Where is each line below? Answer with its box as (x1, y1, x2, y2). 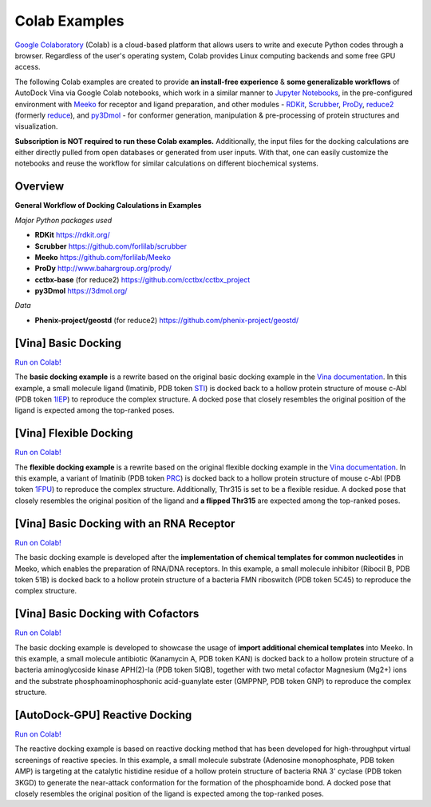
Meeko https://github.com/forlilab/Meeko (34, 252, 172, 262)
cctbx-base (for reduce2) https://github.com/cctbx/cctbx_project (34, 274, 251, 284)
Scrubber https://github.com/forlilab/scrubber (34, 241, 188, 251)
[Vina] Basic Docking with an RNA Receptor (14, 517, 235, 530)
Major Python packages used (14, 215, 113, 225)
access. (14, 62, 41, 72)
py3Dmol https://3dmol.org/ (34, 286, 128, 296)
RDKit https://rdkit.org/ (34, 230, 111, 240)
